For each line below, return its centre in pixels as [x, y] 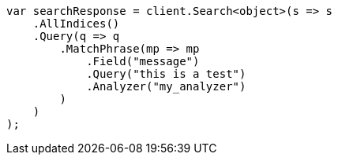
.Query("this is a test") [166, 74]
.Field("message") [143, 61]
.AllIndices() [76, 24]
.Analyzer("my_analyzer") [166, 86]
